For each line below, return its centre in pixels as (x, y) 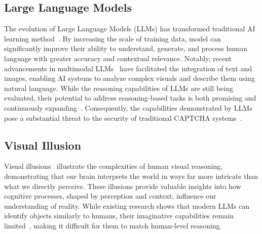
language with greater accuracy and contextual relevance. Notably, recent (118, 58)
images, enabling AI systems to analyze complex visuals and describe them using (129, 78)
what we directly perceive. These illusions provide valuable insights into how (123, 186)
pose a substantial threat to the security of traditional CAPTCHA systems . (123, 118)
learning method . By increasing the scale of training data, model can (113, 38)
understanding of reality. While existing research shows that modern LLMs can (127, 205)
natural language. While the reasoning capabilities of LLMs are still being (119, 88)
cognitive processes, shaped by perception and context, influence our (110, 196)
